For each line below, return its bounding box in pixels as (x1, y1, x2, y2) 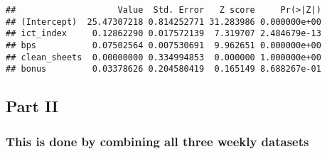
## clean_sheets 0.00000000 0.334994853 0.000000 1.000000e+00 (6, 52, 321, 62)
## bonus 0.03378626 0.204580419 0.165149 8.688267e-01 (6, 64, 321, 75)
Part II (6, 95, 58, 117)
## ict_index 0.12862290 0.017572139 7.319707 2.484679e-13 (6, 28, 321, 39)
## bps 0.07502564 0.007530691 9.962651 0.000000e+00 (6, 40, 321, 50)
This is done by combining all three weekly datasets (6, 132, 309, 150)
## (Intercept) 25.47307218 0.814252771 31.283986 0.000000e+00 (6, 16, 321, 27)
